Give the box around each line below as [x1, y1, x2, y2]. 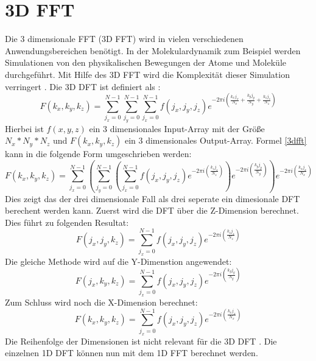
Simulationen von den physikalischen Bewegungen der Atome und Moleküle [5, 56, 287, 69]
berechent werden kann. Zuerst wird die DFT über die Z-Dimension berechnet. [5, 204, 299, 217]
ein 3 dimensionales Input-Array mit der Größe [89, 122, 265, 135]
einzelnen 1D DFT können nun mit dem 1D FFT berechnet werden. [5, 346, 258, 359]
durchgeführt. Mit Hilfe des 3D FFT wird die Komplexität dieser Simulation [5, 68, 290, 80]
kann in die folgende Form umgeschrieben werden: [5, 147, 192, 160]
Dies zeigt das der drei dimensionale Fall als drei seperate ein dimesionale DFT [5, 192, 300, 205]
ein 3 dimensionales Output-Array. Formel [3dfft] [124, 134, 307, 147]
